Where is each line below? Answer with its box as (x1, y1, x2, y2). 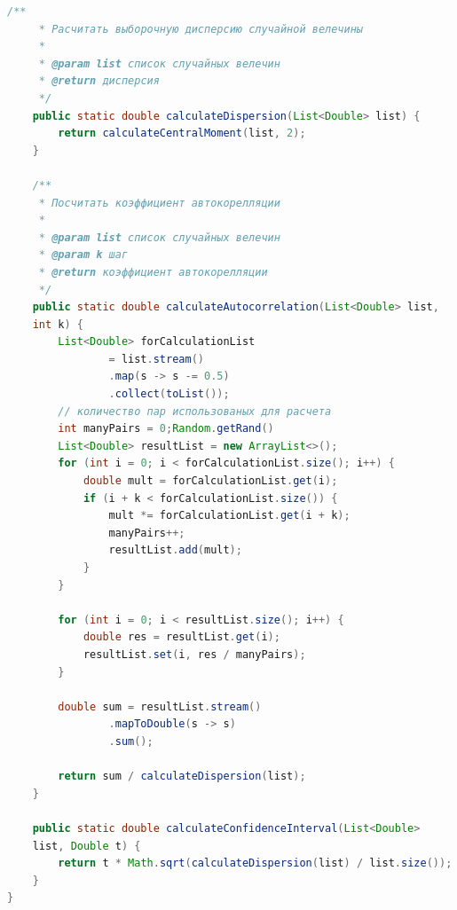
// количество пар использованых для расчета (58, 404, 332, 418)
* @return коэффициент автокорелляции (38, 265, 268, 278)
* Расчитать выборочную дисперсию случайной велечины (38, 22, 364, 35)
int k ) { (32, 318, 83, 331)
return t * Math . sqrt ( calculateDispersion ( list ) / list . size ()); (58, 857, 453, 870)
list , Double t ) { (32, 839, 141, 852)
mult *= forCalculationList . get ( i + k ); (108, 509, 351, 522)
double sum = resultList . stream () (58, 700, 262, 713)
